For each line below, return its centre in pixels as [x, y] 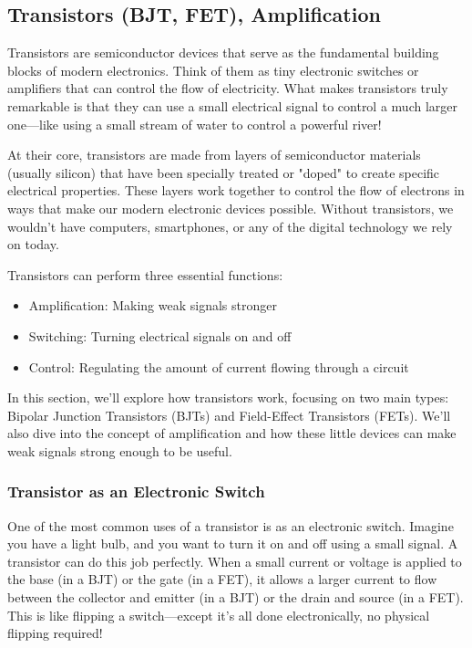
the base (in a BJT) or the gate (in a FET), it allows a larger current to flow [222, 579]
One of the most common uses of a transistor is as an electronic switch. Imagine [231, 525]
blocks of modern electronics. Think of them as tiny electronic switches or [213, 70]
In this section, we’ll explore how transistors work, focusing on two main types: [228, 397]
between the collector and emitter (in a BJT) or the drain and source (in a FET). [236, 597]
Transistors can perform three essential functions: [145, 274]
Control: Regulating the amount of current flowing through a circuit [219, 366]
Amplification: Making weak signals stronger [153, 305]
